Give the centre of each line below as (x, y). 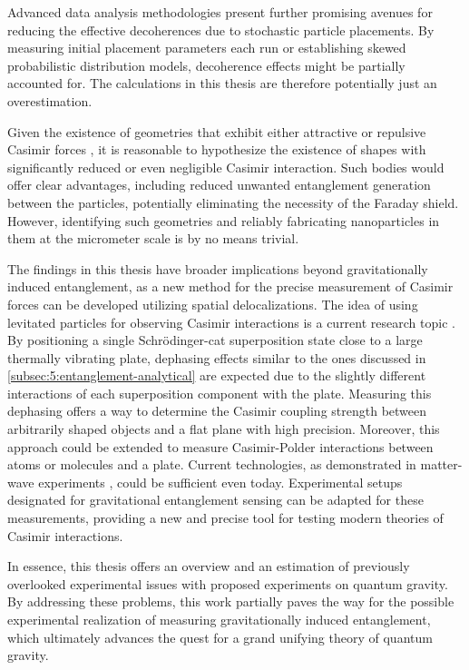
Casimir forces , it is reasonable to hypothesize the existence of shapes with (217, 149)
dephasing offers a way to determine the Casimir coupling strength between (217, 411)
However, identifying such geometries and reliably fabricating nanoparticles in (224, 220)
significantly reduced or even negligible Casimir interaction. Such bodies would (226, 167)
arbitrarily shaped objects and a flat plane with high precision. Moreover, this (224, 429)
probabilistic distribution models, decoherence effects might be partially (206, 65)
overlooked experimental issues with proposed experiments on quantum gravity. (228, 583)
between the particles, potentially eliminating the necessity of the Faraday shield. (233, 202)
